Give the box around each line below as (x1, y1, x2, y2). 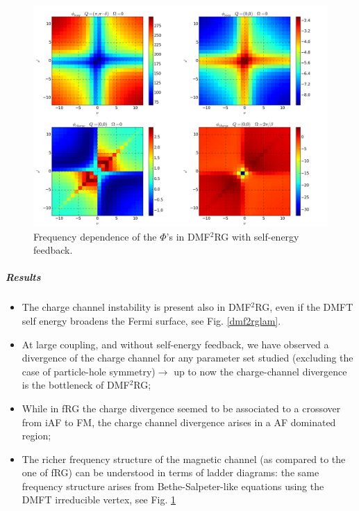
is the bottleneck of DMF (22, 378, 130, 392)
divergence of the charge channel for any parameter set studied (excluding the (22, 350, 353, 365)
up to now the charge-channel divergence (174, 364, 347, 378)
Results (6, 270, 41, 284)
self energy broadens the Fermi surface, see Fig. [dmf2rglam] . (22, 313, 281, 327)
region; (22, 428, 51, 443)
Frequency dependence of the (33, 229, 157, 243)
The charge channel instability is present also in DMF (22, 300, 251, 314)
